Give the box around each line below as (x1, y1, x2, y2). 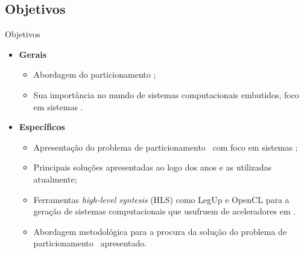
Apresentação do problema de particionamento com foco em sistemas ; (33, 140, 298, 153)
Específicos (19, 120, 65, 133)
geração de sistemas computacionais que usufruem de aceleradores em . (33, 205, 296, 217)
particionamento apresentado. (33, 237, 147, 249)
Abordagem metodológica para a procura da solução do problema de (33, 225, 287, 237)
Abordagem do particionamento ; (33, 68, 156, 81)
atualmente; (33, 172, 77, 185)
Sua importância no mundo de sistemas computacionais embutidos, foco (33, 88, 299, 101)
